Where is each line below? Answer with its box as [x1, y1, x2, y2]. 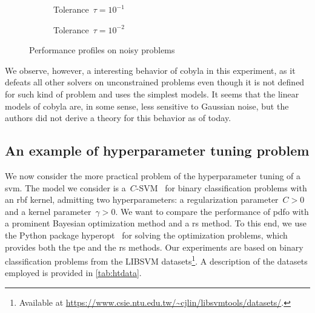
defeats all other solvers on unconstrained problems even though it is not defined [5, 76, 305, 88]
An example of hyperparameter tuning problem [5, 141, 310, 160]
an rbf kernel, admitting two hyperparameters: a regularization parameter [5, 193, 279, 206]
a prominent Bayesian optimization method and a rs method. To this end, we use [5, 217, 307, 229]
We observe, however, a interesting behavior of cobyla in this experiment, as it [5, 64, 296, 76]
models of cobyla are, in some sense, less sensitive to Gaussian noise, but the [5, 99, 289, 112]
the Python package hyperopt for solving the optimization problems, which [5, 228, 288, 241]
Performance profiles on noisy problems [29, 44, 175, 56]
